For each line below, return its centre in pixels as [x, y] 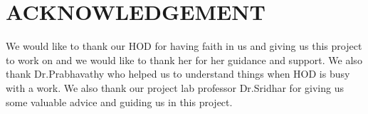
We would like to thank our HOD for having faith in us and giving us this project [184, 46]
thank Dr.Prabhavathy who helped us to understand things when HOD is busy [178, 74]
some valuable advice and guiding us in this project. [119, 102]
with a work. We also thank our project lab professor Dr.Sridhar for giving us [175, 87]
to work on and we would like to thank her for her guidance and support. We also [184, 59]
